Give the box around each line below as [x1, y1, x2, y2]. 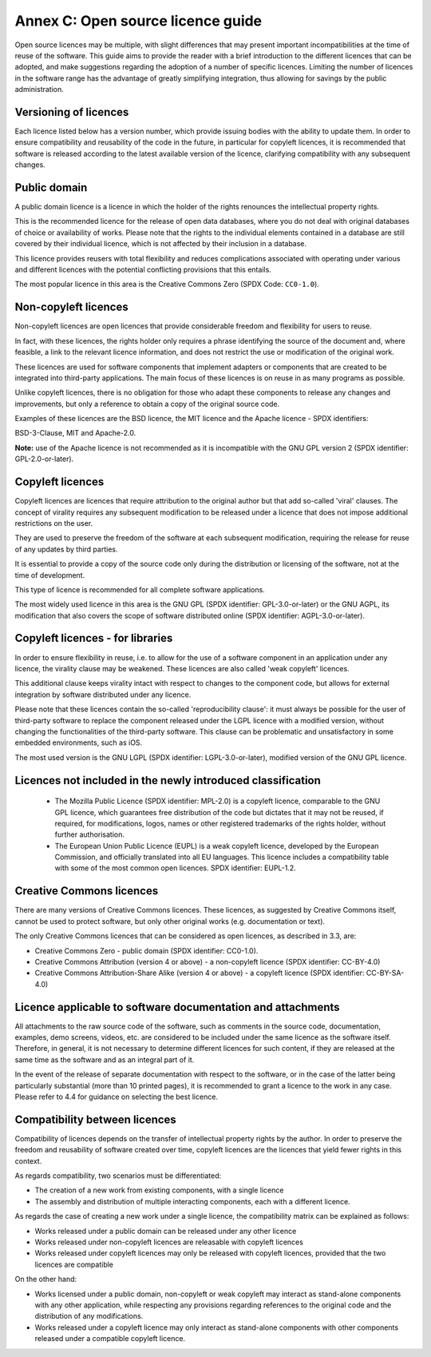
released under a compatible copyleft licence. [34, 1334, 186, 1343]
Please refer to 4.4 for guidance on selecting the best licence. [14, 1092, 219, 1101]
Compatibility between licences [14, 1112, 177, 1126]
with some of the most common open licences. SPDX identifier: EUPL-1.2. [54, 863, 297, 873]
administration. [14, 85, 64, 94]
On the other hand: [14, 1275, 77, 1284]
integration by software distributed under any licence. [14, 690, 192, 699]
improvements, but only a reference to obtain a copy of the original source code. [14, 399, 280, 408]
